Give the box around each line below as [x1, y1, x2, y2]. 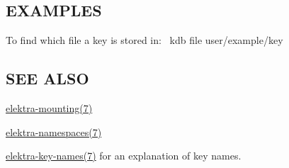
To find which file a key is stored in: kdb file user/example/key [6, 33, 283, 47]
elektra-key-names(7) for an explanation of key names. [6, 148, 242, 163]
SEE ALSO [6, 67, 89, 89]
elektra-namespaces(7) [6, 124, 102, 139]
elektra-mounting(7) [6, 101, 93, 115]
